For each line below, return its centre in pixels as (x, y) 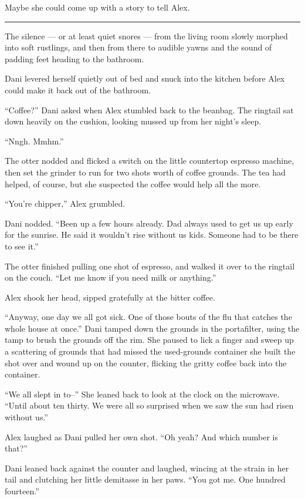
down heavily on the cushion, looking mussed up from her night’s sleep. (133, 121)
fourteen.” (22, 491)
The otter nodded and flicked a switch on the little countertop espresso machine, (150, 161)
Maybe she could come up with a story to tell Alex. (97, 7)
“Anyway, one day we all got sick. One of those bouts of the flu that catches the (148, 317)
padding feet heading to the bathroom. (74, 58)
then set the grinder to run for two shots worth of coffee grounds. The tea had (145, 172)
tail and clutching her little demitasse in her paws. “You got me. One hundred (145, 479)
